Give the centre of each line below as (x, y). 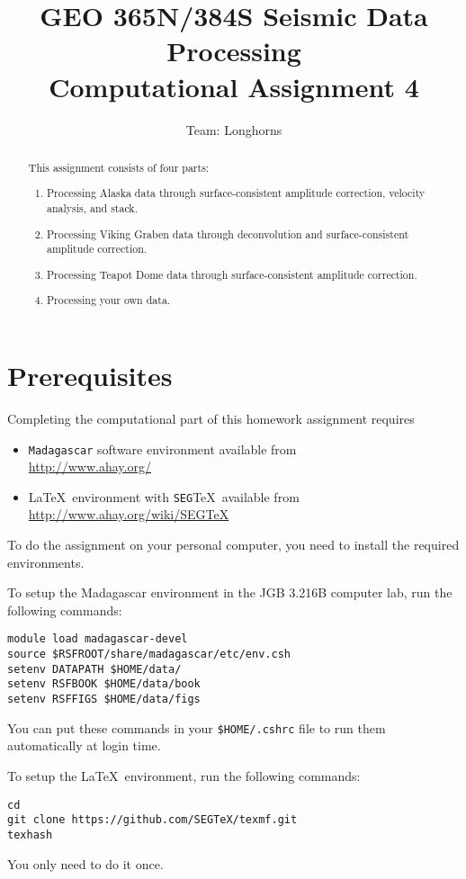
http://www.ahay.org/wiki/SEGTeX (129, 514)
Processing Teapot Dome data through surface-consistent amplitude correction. (232, 274)
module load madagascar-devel (98, 639)
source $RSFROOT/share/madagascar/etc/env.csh (149, 655)
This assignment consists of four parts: (119, 167)
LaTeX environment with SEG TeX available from (164, 496)
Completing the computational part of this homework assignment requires (211, 418)
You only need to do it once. (85, 863)
